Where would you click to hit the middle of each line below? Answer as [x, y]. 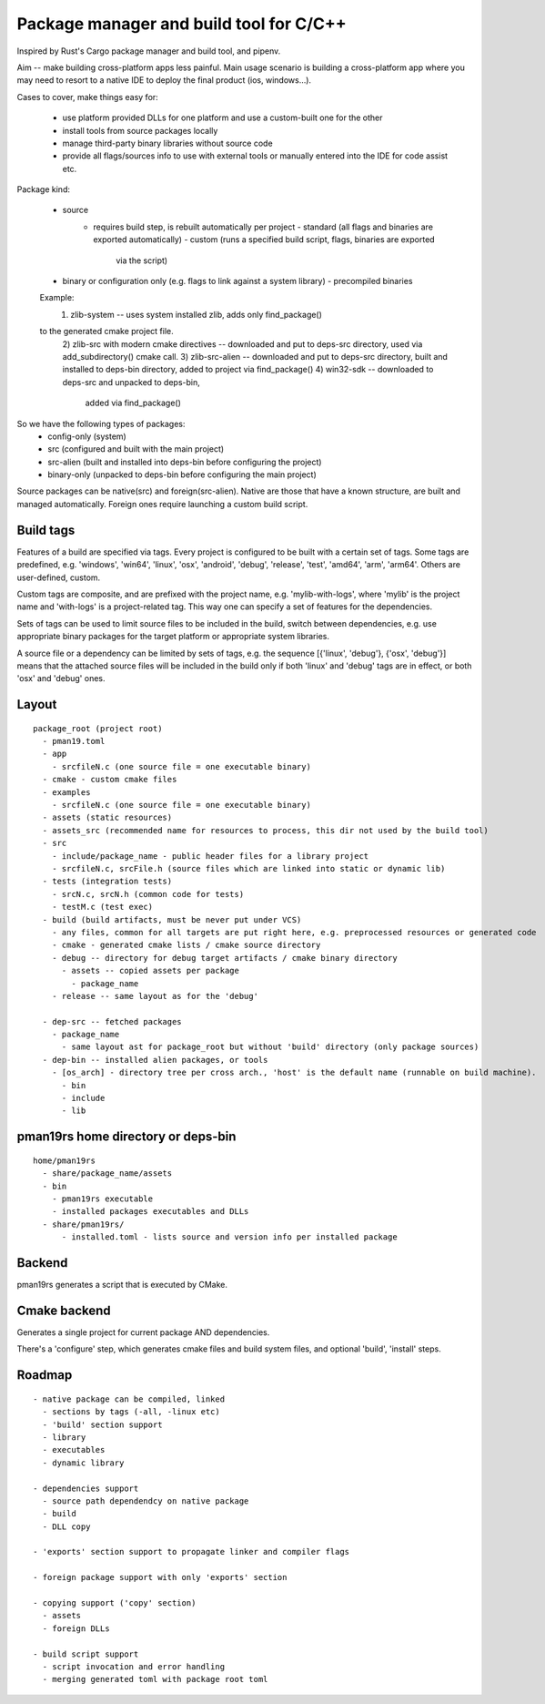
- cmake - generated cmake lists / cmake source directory [186, 945]
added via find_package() [133, 403]
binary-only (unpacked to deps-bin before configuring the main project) [182, 474]
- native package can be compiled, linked [129, 1399]
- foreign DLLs [76, 1628]
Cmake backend [64, 1310]
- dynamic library [83, 1463]
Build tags [46, 530]
